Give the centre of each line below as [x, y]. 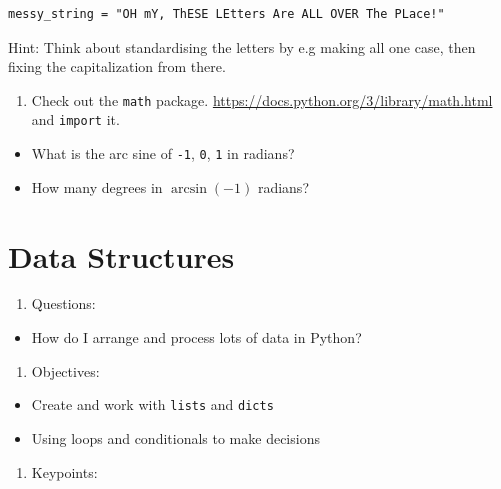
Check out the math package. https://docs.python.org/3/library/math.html [262, 99]
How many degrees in [97, 186]
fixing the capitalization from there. [117, 66]
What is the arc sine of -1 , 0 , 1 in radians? [163, 153]
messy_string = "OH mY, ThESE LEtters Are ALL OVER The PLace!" [226, 14]
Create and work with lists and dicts [152, 404]
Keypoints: [64, 471]
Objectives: [65, 370]
